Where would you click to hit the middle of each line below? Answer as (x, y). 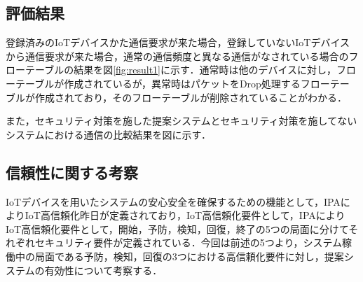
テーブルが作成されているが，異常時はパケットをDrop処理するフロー (172, 83)
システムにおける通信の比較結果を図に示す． (109, 134)
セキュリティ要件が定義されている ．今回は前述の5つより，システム (189, 242)
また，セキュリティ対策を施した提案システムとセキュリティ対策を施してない (181, 121)
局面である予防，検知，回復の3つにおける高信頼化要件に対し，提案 (189, 256)
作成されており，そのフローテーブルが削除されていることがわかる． (191, 97)
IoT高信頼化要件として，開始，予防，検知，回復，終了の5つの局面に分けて (177, 228)
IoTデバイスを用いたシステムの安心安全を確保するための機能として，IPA (173, 201)
